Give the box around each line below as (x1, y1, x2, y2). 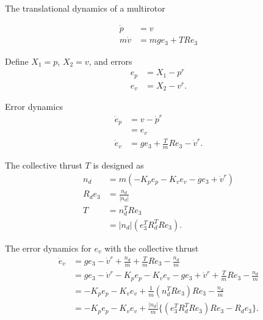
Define (5, 54, 29, 67)
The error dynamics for (5, 241, 92, 254)
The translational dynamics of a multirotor (5, 2, 165, 14)
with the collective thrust (104, 241, 199, 254)
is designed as (93, 158, 144, 171)
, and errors (88, 54, 132, 67)
